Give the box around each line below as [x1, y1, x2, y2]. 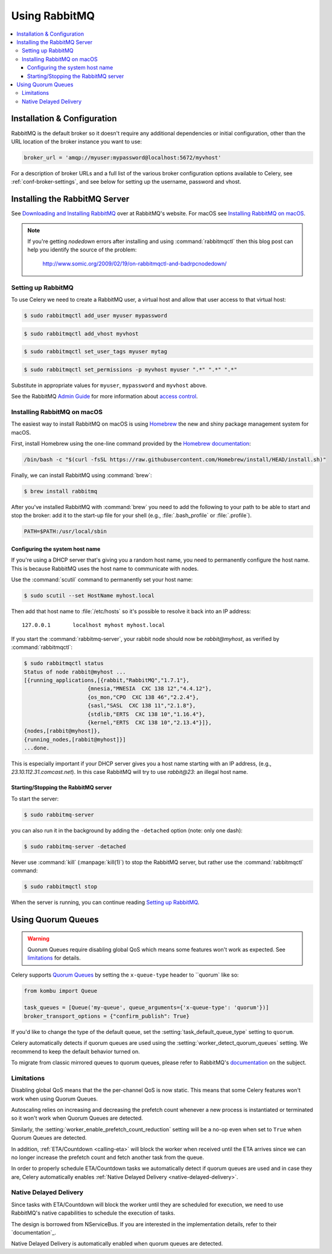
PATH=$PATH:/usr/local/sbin [24, 528, 107, 535]
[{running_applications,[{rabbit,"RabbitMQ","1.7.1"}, [24, 677, 190, 683]
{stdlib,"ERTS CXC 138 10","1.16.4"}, [88, 710, 206, 718]
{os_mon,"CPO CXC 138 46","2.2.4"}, [88, 694, 199, 701]
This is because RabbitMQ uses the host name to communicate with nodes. [11, 565, 199, 572]
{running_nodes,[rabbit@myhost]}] [24, 736, 126, 743]
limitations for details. [27, 954, 81, 961]
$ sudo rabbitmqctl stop [24, 883, 98, 890]
